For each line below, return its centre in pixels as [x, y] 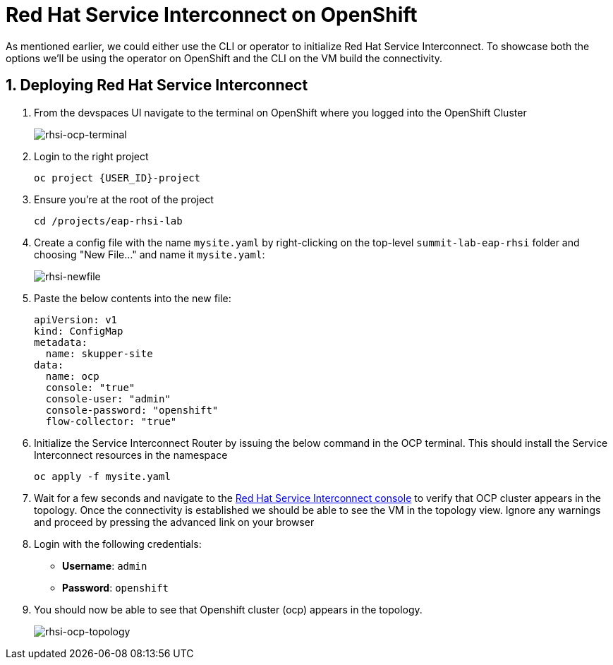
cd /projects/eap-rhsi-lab [108, 221]
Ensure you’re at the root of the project [124, 199]
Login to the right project [91, 156]
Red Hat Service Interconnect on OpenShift [212, 15]
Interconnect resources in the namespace [131, 455]
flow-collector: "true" [111, 421]
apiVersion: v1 [76, 319]
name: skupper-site [99, 353]
